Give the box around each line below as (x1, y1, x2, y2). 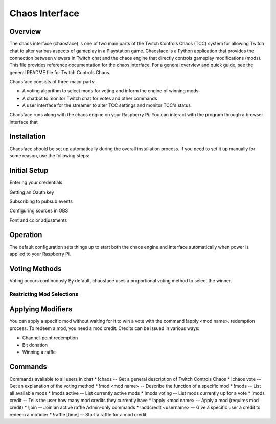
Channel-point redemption (22, 335, 78, 341)
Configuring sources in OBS (9, 207, 68, 214)
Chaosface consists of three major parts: (9, 79, 96, 85)
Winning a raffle (22, 349, 56, 355)
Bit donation (22, 342, 48, 348)
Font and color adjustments (9, 217, 67, 223)
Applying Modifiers (9, 304, 73, 314)
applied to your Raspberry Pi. (9, 251, 71, 257)
